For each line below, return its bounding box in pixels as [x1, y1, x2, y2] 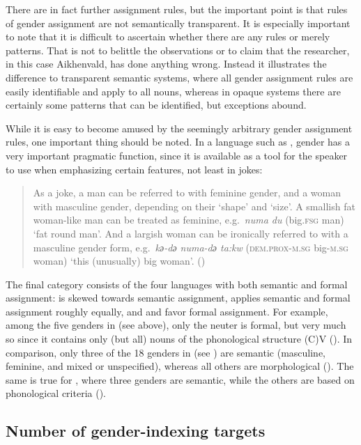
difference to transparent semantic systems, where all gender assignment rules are [6, 70, 353, 84]
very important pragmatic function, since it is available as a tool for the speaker [6, 148, 348, 162]
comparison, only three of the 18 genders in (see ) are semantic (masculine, [6, 345, 325, 359]
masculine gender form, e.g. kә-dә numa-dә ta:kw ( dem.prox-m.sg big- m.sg [33, 240, 348, 254]
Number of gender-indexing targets [6, 420, 266, 442]
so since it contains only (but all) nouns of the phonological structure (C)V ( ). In [6, 331, 353, 346]
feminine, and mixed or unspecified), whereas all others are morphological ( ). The [6, 359, 354, 373]
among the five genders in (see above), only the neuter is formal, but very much [6, 318, 346, 332]
